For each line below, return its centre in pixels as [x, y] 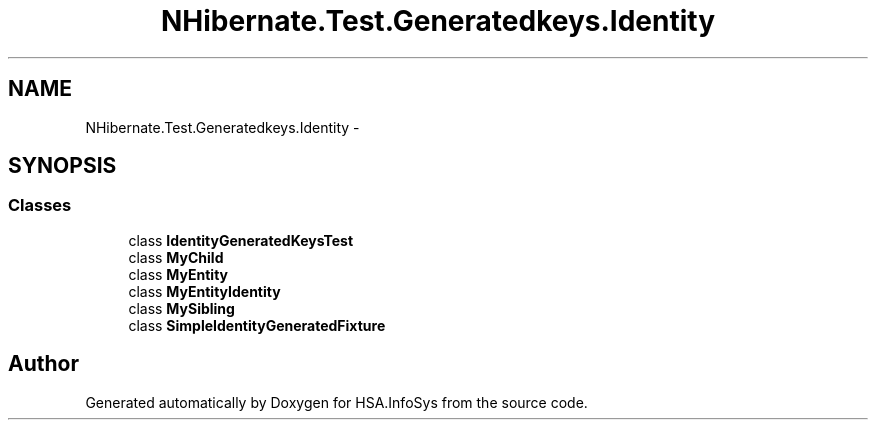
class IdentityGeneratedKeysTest [241, 240]
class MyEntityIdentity [204, 291]
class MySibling [181, 308]
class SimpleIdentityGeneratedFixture [257, 325]
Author [43, 364]
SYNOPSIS [62, 166]
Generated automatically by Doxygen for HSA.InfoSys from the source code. [336, 402]
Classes [40, 205]
